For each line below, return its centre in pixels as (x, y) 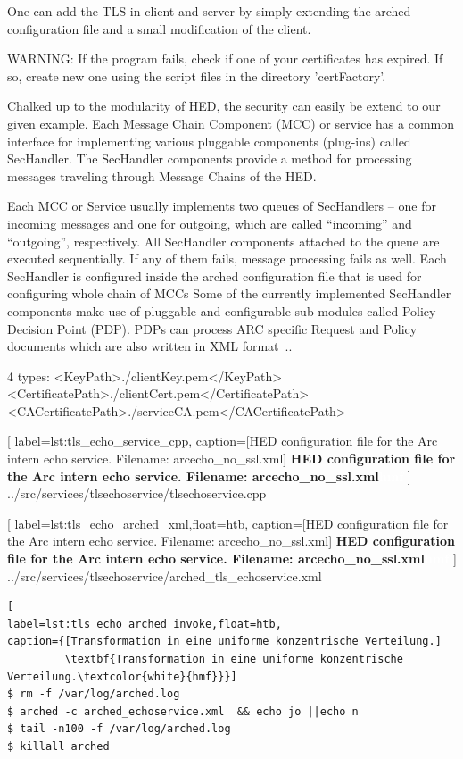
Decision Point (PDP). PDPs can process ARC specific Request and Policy (212, 328)
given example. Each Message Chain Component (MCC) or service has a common (231, 123)
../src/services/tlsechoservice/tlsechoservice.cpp (137, 493)
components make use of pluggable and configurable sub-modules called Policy (222, 310)
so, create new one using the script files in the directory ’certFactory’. (197, 75)
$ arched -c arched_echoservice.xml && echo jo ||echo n (183, 711)
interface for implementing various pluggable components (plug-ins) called (209, 141)
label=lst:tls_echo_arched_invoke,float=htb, (145, 624)
